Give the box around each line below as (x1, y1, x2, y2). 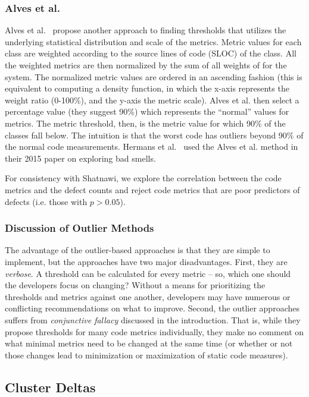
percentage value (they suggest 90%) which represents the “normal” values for (5, 105, 289, 118)
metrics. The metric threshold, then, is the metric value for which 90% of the (5, 116, 286, 129)
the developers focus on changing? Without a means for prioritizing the (5, 279, 266, 291)
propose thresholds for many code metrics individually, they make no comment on (5, 325, 304, 338)
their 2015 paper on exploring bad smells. (5, 152, 156, 164)
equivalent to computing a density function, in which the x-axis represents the (5, 82, 289, 94)
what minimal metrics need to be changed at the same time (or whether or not (5, 337, 293, 349)
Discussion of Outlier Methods (5, 220, 154, 235)
